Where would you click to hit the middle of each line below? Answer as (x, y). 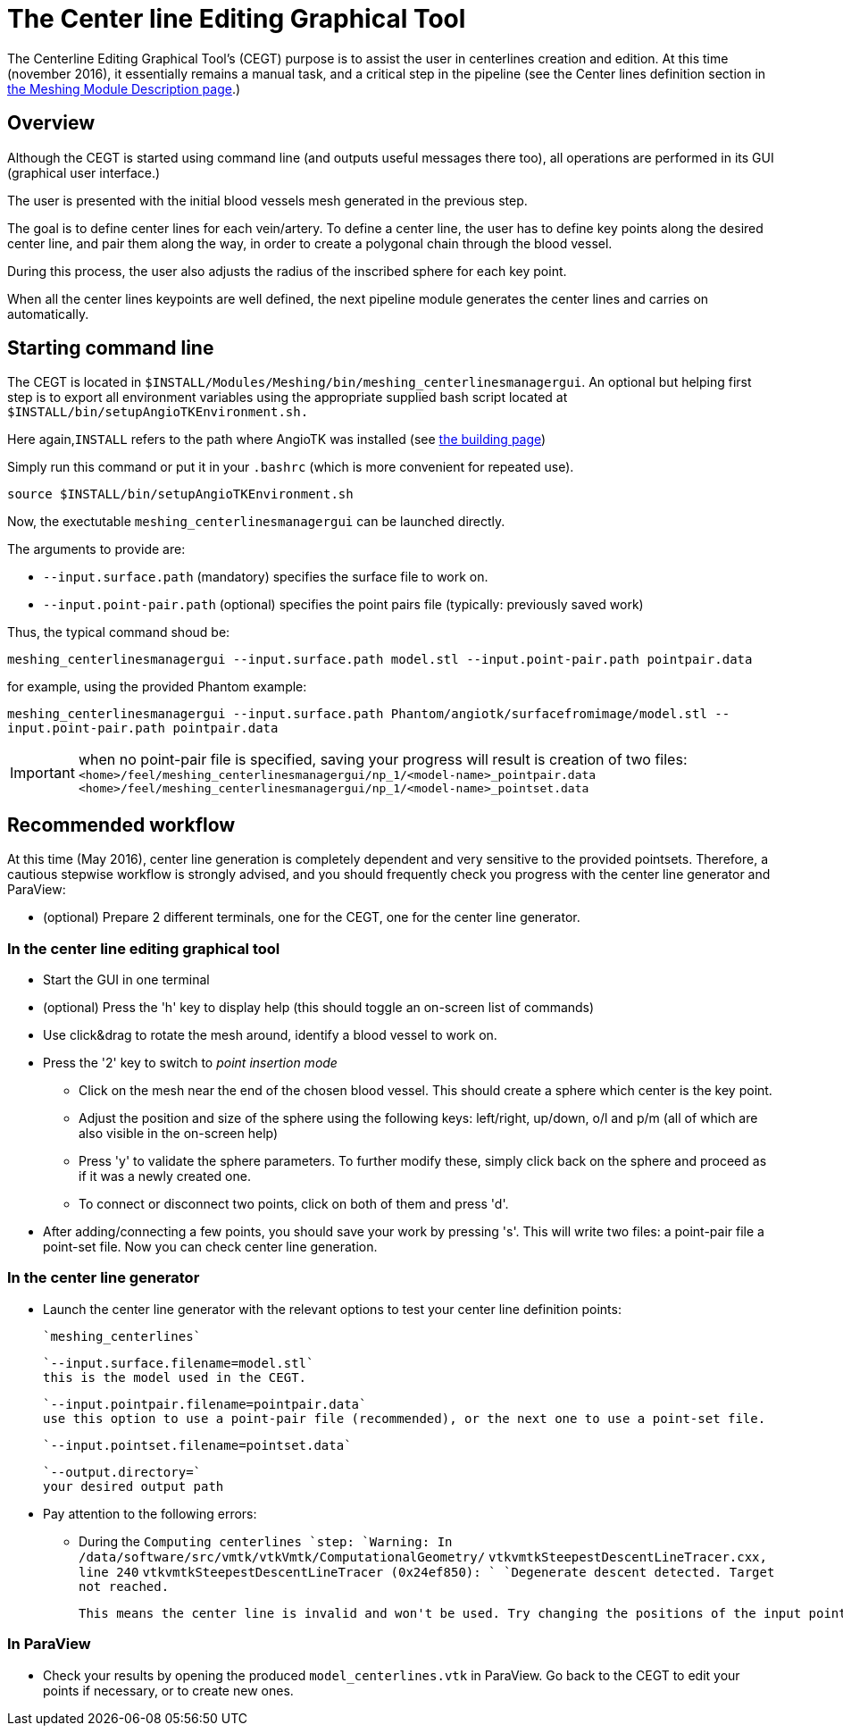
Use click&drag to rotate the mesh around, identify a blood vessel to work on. (270, 1035)
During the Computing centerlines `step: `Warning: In (266, 1541)
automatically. (48, 314)
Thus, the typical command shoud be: (119, 632)
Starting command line (111, 348)
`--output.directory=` (122, 1472)
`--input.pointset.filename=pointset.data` (197, 1445)
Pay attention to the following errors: (150, 1513)
